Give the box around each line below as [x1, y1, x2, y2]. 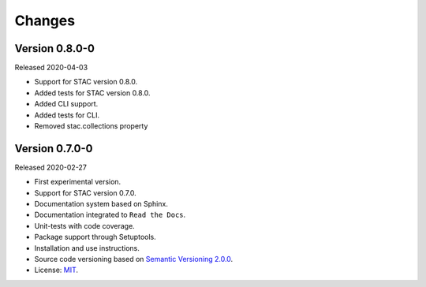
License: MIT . [34, 265, 79, 275]
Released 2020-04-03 [14, 63, 88, 73]
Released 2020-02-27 [14, 162, 87, 172]
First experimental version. [34, 177, 121, 187]
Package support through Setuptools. [34, 233, 157, 242]
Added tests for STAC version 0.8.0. [34, 88, 151, 98]
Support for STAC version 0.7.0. [34, 188, 137, 197]
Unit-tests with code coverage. [34, 221, 136, 230]
